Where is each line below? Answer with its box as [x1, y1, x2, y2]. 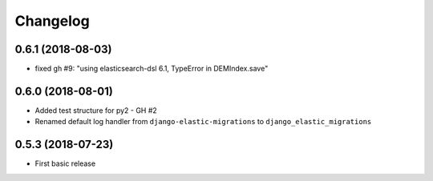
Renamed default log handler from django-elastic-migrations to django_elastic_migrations [34, 117, 372, 127]
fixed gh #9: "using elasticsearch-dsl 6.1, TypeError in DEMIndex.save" [34, 64, 269, 74]
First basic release [34, 159, 96, 168]
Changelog [14, 12, 90, 30]
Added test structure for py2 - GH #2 [34, 105, 158, 115]
